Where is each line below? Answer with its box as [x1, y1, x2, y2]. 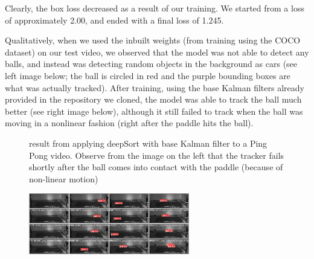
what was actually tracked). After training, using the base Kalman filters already [5, 81, 304, 94]
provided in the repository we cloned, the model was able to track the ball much [5, 93, 302, 106]
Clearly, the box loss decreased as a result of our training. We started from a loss [5, 2, 304, 14]
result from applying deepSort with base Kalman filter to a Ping [29, 136, 268, 149]
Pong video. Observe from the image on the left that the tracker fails [29, 149, 284, 161]
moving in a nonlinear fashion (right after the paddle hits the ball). [5, 117, 254, 129]
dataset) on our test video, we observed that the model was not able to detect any [5, 45, 309, 58]
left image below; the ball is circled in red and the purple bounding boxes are [5, 69, 290, 82]
